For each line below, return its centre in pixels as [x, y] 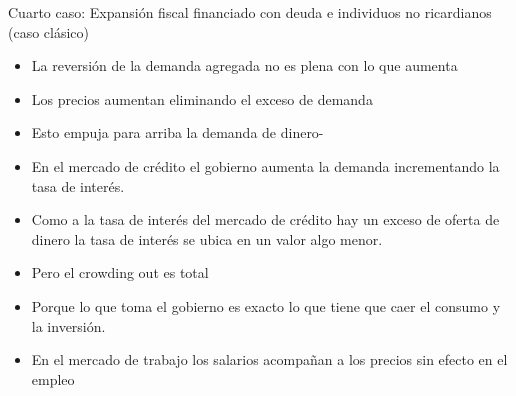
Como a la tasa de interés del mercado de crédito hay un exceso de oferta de [265, 219]
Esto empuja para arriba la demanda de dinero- [177, 132]
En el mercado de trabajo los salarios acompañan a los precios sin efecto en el [269, 359]
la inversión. [68, 325]
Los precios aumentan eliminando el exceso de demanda [202, 98]
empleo [53, 378]
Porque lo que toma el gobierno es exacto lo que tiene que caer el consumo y [266, 305]
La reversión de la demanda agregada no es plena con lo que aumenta [244, 65]
